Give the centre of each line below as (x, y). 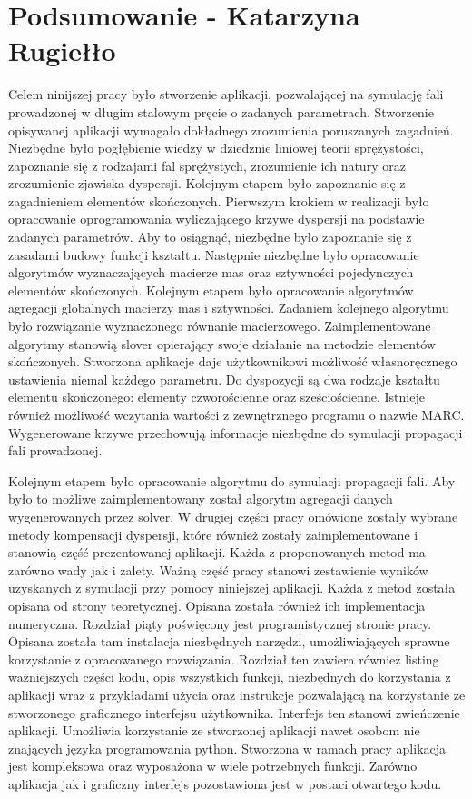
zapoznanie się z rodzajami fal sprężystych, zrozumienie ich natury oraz (207, 165)
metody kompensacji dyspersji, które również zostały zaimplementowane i (213, 534)
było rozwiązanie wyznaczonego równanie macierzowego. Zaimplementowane (220, 326)
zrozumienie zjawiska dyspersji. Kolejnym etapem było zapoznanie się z (207, 183)
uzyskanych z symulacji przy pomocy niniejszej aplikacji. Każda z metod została (232, 588)
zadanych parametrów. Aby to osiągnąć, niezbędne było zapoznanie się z (210, 237)
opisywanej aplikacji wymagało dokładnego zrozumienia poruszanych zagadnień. (231, 130)
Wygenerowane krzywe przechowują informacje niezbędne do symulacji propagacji (236, 432)
